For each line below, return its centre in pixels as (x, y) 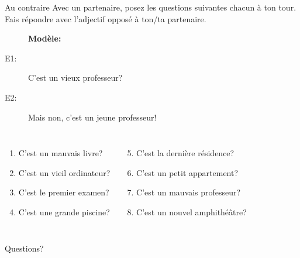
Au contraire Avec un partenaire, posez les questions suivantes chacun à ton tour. (151, 7)
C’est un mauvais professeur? (189, 192)
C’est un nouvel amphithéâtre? (192, 211)
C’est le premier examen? (64, 192)
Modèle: (45, 38)
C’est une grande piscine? (64, 211)
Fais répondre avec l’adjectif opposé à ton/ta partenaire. (106, 18)
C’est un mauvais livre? (61, 153)
